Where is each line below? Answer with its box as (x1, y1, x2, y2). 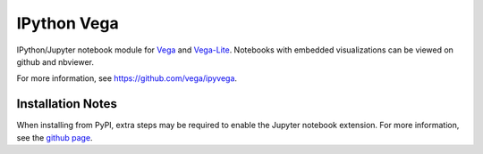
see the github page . (16, 132, 93, 142)
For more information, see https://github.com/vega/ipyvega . (16, 73, 237, 84)
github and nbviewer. (16, 56, 94, 67)
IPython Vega (16, 13, 120, 33)
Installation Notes (16, 96, 118, 111)
